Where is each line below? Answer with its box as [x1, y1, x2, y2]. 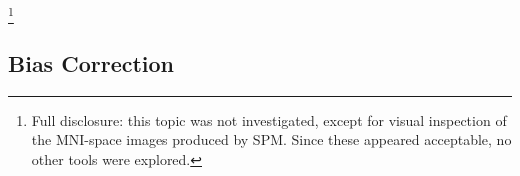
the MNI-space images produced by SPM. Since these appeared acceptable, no [31, 129, 512, 150]
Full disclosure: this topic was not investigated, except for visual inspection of [31, 109, 507, 130]
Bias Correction [8, 47, 175, 78]
